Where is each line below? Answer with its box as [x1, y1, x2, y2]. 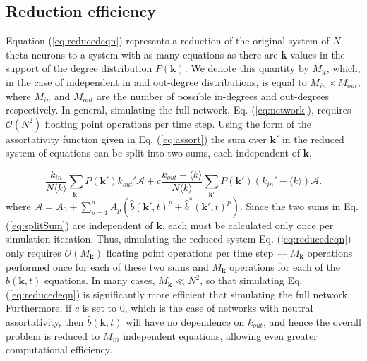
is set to [82, 300, 117, 315]
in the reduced [282, 131, 344, 146]
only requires [6, 245, 61, 259]
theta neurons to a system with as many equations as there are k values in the [6, 47, 345, 61]
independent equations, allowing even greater [123, 328, 318, 343]
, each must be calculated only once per [162, 217, 334, 232]
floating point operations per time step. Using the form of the [44, 116, 312, 130]
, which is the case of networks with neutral [124, 300, 313, 315]
